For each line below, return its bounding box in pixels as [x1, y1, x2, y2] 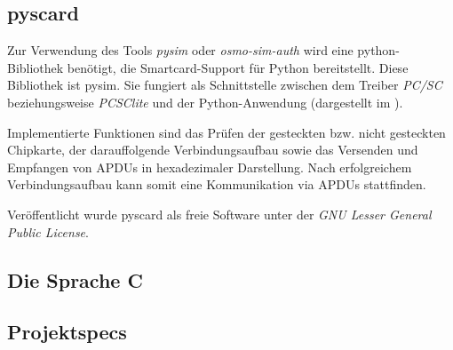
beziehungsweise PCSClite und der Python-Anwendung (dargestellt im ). [7, 92, 403, 111]
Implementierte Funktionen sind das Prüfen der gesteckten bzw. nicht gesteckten [7, 123, 446, 141]
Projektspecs [7, 318, 127, 346]
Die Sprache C [7, 266, 143, 293]
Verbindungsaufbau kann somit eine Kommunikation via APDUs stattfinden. [7, 175, 426, 194]
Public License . [7, 222, 89, 241]
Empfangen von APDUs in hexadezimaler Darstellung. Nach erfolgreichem [7, 157, 412, 176]
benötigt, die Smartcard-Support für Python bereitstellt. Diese [67, 58, 409, 76]
